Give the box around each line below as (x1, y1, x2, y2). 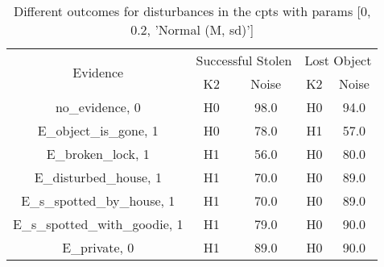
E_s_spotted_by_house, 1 (21, 191, 175, 210)
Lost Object (304, 51, 372, 69)
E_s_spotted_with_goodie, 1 (13, 215, 184, 233)
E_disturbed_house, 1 (34, 168, 162, 186)
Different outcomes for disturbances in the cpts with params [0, (13, 2, 371, 20)
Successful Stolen (196, 51, 292, 69)
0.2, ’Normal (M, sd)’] (130, 20, 254, 39)
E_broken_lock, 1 (46, 144, 150, 163)
